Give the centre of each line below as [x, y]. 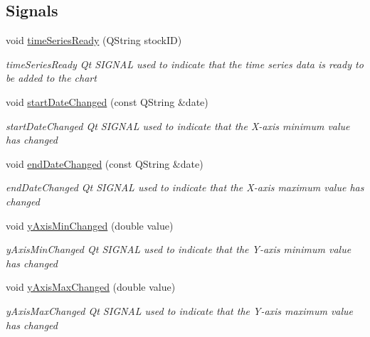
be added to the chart [51, 78]
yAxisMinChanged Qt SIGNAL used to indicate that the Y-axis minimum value [179, 249]
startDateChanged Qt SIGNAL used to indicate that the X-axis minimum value [178, 125]
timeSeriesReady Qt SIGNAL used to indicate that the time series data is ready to [185, 64]
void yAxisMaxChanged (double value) [91, 287]
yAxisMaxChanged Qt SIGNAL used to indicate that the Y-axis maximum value [180, 310]
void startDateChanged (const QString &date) [107, 101]
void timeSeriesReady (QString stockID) [94, 40]
